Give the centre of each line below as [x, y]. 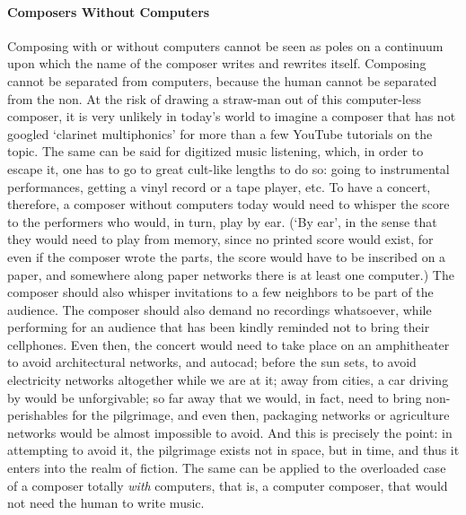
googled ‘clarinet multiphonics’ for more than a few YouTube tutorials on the [220, 133]
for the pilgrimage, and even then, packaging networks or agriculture [261, 415]
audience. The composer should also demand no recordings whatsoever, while [220, 309]
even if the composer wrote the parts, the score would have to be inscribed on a [227, 256]
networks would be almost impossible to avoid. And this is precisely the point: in [230, 432]
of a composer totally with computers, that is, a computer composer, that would [228, 485]
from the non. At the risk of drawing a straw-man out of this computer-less [215, 98]
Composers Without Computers [109, 11]
